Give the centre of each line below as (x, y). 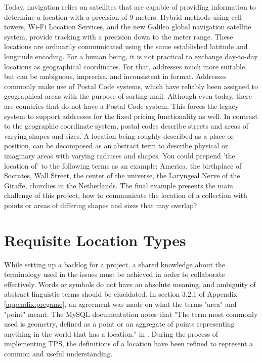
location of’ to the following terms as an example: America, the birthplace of (123, 165)
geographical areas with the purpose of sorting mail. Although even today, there (128, 96)
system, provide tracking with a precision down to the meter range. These (119, 36)
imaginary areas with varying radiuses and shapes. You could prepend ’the (120, 155)
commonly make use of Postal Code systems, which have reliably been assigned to (131, 86)
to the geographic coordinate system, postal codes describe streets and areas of (126, 126)
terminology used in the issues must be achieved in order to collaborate (115, 274)
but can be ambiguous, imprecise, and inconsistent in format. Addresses (115, 76)
